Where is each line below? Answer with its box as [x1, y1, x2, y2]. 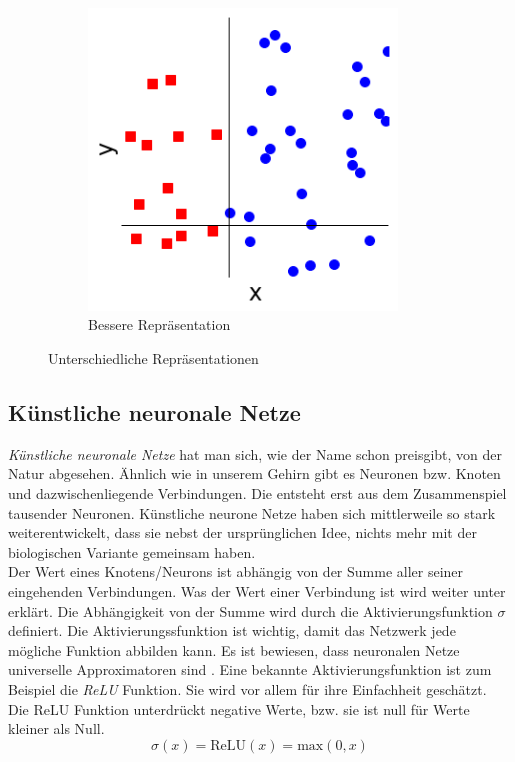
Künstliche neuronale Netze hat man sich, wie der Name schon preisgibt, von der [8, 443, 503, 464]
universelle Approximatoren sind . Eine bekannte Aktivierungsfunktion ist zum [8, 659, 492, 680]
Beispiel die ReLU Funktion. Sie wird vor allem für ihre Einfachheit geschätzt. [8, 679, 487, 699]
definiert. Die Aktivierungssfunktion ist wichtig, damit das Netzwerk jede [8, 620, 456, 641]
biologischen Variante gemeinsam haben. [8, 541, 256, 562]
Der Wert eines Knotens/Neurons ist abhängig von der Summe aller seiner [8, 561, 464, 582]
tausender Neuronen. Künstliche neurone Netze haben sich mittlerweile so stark [8, 502, 496, 523]
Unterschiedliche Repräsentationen [48, 348, 259, 369]
